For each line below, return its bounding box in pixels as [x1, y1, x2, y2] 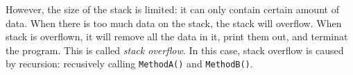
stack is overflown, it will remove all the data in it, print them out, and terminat [6, 29, 348, 44]
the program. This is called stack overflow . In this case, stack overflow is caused [6, 42, 344, 57]
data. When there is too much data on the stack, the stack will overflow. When [6, 15, 342, 30]
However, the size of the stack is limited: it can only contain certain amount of [6, 2, 339, 16]
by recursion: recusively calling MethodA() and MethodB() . [6, 56, 253, 71]
